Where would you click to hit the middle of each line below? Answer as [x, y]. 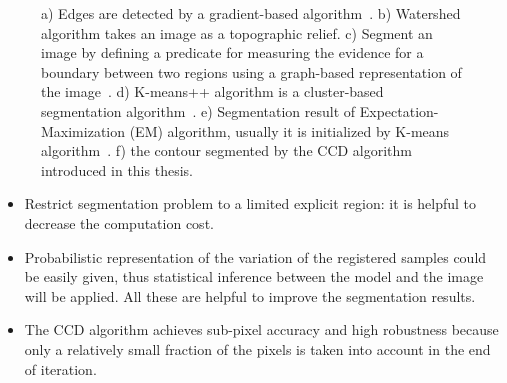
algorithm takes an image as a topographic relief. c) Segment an [237, 32]
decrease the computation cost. [119, 222]
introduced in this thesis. [117, 169]
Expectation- [399, 110]
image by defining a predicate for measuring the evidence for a [232, 52]
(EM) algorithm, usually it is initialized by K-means [289, 130]
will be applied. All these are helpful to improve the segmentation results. [250, 295]
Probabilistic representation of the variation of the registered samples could [255, 256]
